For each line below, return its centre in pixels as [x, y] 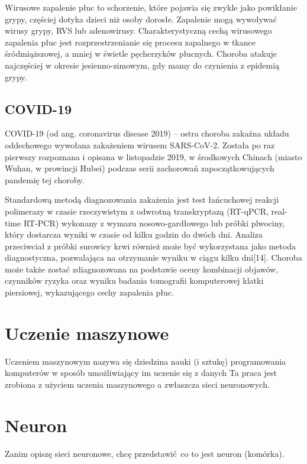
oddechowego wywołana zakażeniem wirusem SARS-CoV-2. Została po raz [140, 145]
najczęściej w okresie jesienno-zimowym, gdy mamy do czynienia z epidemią [142, 65]
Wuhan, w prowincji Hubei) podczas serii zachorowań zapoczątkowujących [140, 168]
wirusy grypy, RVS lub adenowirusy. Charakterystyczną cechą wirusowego [138, 30]
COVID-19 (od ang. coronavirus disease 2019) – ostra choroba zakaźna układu [147, 133]
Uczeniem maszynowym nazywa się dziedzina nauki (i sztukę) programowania [146, 361]
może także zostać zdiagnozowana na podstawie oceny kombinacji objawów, [142, 269]
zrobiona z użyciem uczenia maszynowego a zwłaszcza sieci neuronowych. [137, 384]
